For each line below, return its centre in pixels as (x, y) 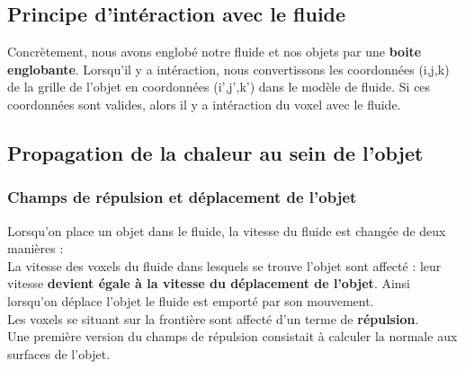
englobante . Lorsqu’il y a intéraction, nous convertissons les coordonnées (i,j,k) (228, 69)
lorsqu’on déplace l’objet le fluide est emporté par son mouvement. (191, 300)
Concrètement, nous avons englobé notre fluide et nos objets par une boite (215, 52)
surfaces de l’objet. (59, 353)
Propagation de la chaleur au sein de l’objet (215, 152)
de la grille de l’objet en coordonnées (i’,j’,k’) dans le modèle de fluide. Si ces (219, 87)
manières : (36, 248)
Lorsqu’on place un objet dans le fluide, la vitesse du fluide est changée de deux (227, 230)
